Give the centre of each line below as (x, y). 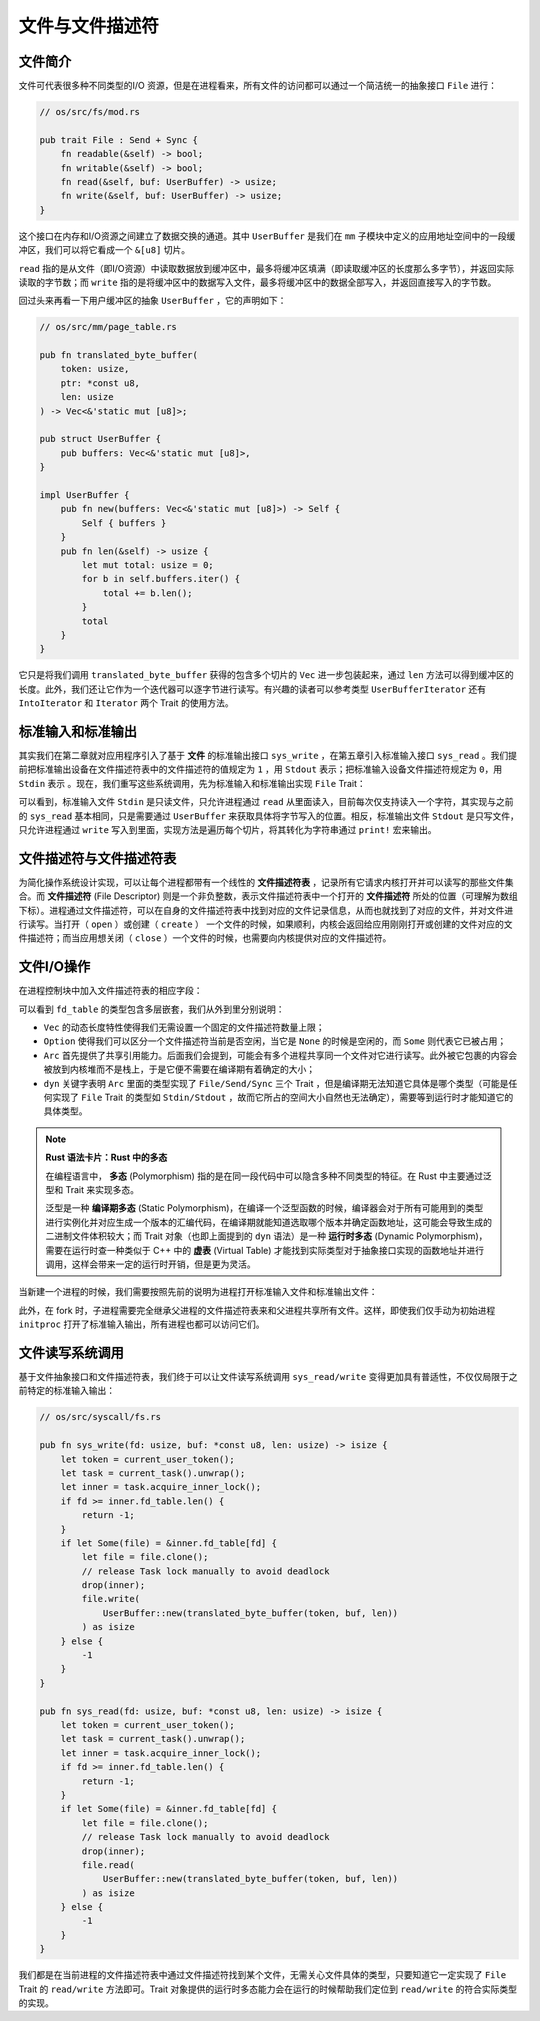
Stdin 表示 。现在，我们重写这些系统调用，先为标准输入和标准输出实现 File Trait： (192, 783)
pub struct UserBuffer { (100, 439)
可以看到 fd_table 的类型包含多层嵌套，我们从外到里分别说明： (151, 1009)
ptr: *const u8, (100, 383)
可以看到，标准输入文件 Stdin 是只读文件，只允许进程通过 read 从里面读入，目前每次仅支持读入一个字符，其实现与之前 (266, 802)
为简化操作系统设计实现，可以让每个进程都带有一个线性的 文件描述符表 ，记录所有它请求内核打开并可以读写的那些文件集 (266, 882)
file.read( (108, 1864)
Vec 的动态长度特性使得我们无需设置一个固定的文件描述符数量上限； (184, 1027)
